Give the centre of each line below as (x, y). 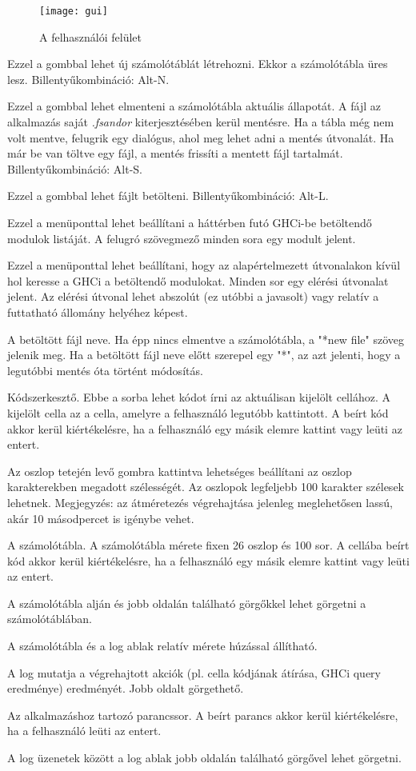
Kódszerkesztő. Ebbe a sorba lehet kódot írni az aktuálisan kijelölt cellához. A (199, 397)
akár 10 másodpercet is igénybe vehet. (101, 518)
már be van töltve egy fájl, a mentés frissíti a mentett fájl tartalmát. (175, 153)
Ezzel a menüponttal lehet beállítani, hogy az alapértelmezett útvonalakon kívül (204, 265)
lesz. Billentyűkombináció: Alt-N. (88, 79)
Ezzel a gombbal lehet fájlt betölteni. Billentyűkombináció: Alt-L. (168, 196)
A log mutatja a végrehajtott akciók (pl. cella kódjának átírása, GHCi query (194, 672)
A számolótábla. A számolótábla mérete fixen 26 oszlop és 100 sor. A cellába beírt (208, 545)
